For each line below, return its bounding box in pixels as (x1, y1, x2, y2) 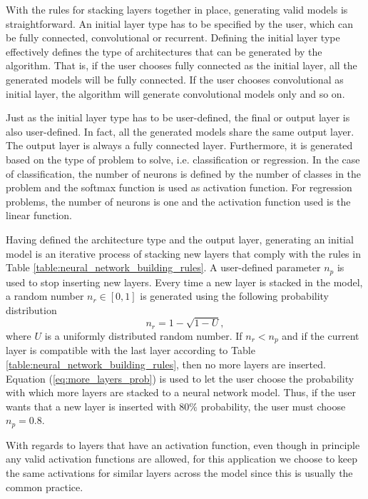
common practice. (6, 479, 83, 494)
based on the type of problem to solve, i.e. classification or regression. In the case (6, 151, 360, 166)
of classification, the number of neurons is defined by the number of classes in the (6, 166, 362, 181)
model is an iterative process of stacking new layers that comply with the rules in (6, 246, 361, 261)
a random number (6, 288, 84, 303)
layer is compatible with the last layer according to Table (6, 343, 255, 358)
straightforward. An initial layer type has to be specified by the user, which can (6, 16, 354, 31)
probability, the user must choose (200, 398, 346, 413)
